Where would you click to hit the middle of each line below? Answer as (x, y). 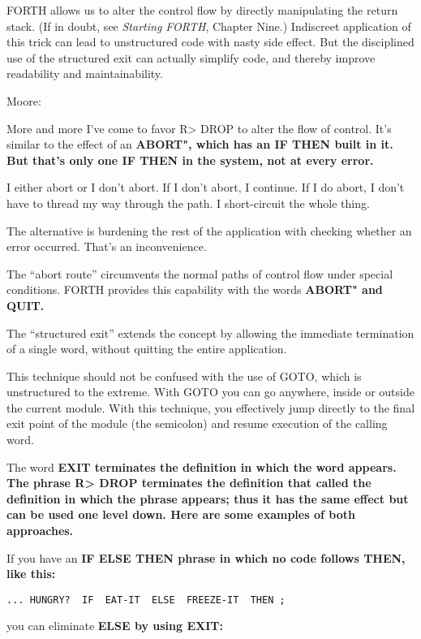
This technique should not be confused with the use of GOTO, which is (184, 376)
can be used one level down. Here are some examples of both (181, 514)
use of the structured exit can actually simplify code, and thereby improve (191, 57)
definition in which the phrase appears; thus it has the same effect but (208, 498)
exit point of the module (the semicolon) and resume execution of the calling (197, 423)
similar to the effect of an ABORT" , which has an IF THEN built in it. (200, 144)
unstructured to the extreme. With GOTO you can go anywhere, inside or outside (210, 392)
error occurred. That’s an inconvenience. (107, 246)
